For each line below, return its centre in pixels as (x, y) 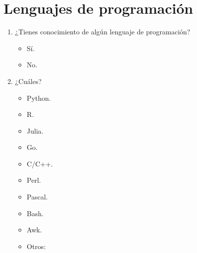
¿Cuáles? (28, 81)
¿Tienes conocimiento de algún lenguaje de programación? (103, 32)
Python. (39, 98)
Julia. (35, 130)
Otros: (36, 246)
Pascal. (37, 197)
